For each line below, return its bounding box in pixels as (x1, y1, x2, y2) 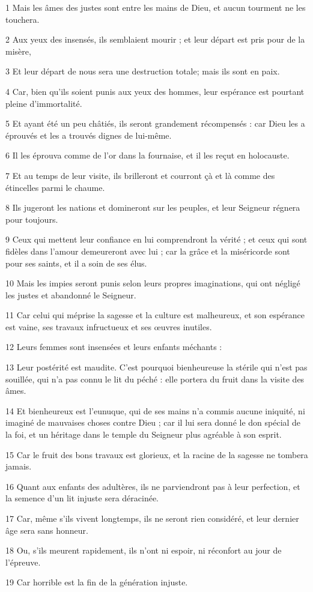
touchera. (5, 13, 40, 25)
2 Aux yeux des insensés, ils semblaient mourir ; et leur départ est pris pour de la (5, 33, 305, 46)
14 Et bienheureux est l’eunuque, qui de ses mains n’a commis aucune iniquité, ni (5, 404, 305, 417)
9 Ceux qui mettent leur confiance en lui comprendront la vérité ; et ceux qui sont (5, 233, 308, 246)
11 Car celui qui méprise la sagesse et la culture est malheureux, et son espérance (5, 309, 305, 321)
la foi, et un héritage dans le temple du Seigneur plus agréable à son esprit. (5, 428, 282, 441)
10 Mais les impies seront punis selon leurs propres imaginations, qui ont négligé (5, 277, 300, 289)
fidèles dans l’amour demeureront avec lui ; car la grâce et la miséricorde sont (5, 244, 290, 257)
